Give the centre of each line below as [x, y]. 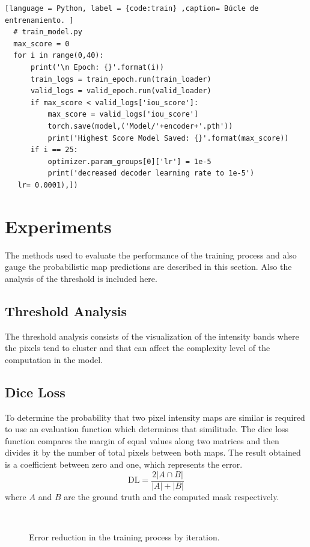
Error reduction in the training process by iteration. [124, 536]
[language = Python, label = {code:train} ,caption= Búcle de [132, 8]
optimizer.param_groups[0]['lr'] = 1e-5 [129, 161]
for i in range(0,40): [59, 56]
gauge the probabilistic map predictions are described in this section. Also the [148, 267]
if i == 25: [54, 150]
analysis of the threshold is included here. [81, 278]
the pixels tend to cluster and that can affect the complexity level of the [138, 348]
